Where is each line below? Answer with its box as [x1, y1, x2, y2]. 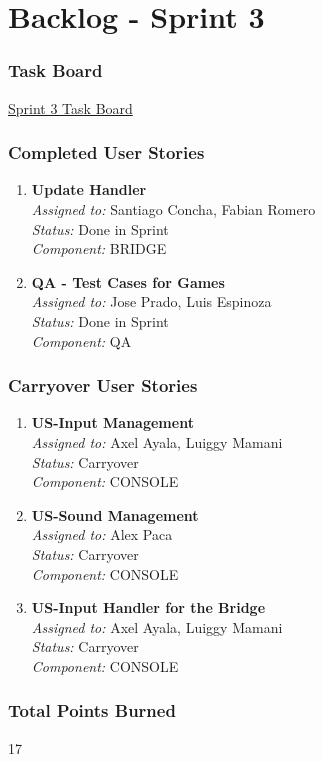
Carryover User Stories [8, 373, 198, 398]
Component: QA [31, 330, 132, 351]
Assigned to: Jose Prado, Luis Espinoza [31, 291, 272, 312]
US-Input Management [31, 412, 194, 433]
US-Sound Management [31, 504, 199, 525]
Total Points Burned [8, 698, 176, 723]
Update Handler [31, 179, 147, 200]
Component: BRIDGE [31, 238, 167, 259]
